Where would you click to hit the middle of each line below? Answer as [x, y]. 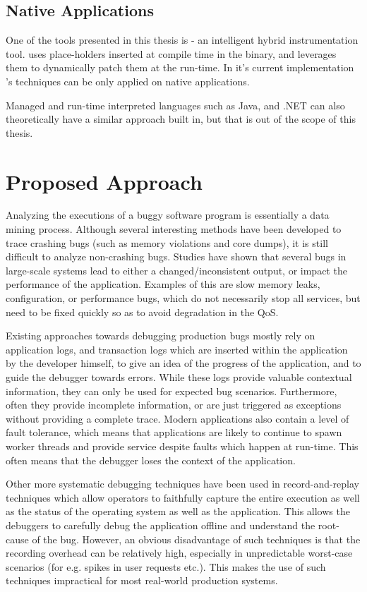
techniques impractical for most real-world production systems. [142, 580]
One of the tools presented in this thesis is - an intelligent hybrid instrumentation [182, 40]
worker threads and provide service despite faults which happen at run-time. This [182, 446]
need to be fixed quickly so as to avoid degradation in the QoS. [142, 312]
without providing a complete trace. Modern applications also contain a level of [178, 418]
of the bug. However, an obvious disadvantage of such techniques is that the [196, 539]
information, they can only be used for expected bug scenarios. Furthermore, [172, 391]
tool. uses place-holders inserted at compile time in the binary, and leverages [171, 53]
